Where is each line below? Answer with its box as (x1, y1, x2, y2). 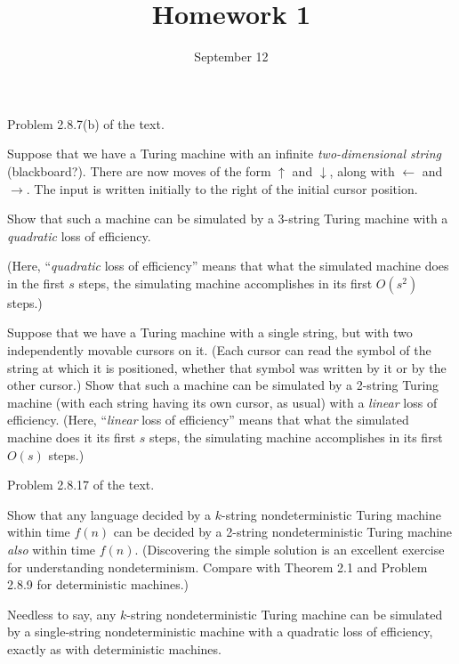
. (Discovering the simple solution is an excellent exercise (134, 540, 445, 558)
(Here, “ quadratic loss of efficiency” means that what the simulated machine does (7, 256, 449, 275)
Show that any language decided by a (7, 505, 212, 523)
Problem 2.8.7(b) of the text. (7, 114, 165, 133)
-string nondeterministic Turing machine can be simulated (126, 604, 443, 623)
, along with (329, 161, 395, 180)
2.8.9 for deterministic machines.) (7, 575, 189, 594)
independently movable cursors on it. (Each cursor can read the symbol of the (7, 341, 431, 360)
